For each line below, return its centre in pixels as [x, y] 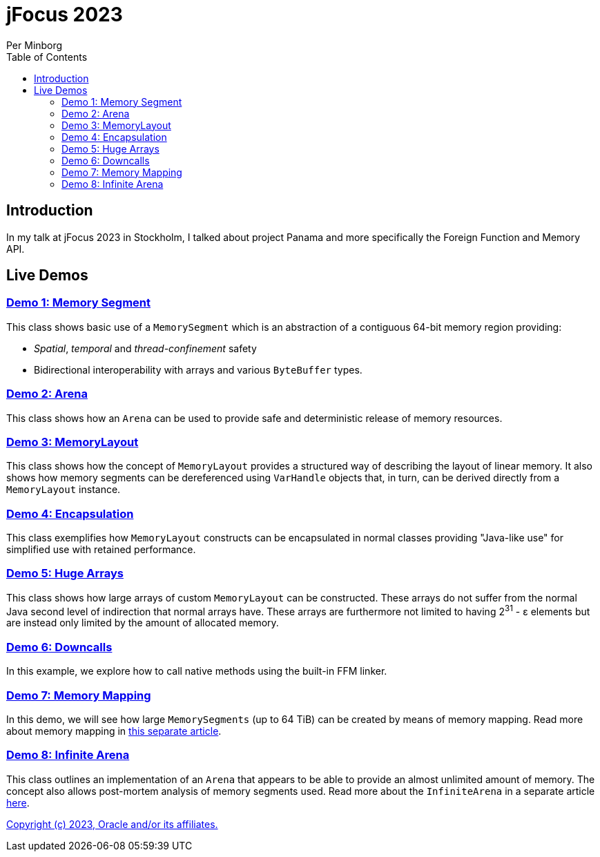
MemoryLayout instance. [64, 490]
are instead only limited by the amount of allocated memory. [143, 623]
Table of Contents [47, 57]
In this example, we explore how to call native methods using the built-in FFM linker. [197, 671]
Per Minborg [35, 45]
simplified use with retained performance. [101, 550]
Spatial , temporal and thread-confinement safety [145, 348]
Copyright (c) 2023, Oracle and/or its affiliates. [112, 824]
